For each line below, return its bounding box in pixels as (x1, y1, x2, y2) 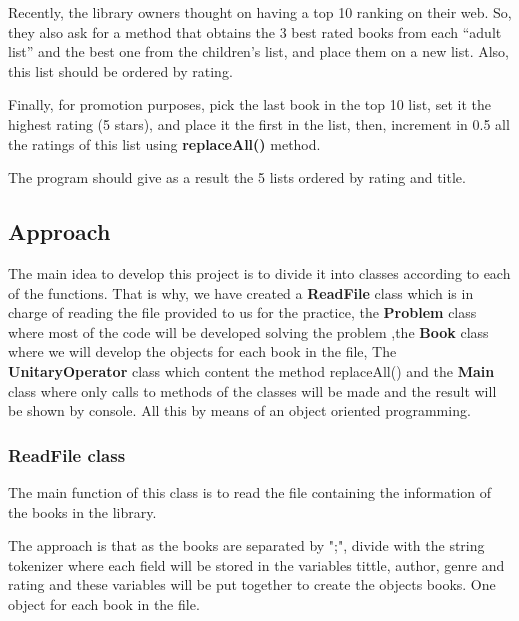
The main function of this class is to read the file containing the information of (8, 481, 492, 502)
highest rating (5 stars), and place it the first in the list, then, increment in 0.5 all (8, 113, 510, 134)
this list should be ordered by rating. (8, 60, 233, 81)
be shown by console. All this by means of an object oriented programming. (8, 400, 471, 421)
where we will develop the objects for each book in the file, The (8, 341, 397, 362)
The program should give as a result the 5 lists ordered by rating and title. (8, 167, 466, 188)
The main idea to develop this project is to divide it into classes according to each (8, 262, 511, 283)
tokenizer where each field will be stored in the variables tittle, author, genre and (8, 554, 505, 575)
